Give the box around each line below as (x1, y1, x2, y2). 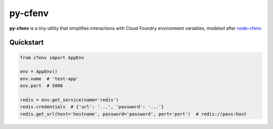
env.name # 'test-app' (20, 76, 79, 82)
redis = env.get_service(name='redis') (20, 97, 119, 103)
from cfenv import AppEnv (20, 54, 84, 60)
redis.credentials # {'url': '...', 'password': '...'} (20, 104, 164, 110)
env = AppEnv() (20, 69, 58, 75)
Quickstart (9, 38, 44, 47)
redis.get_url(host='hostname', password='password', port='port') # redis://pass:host (20, 111, 247, 117)
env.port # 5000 (20, 83, 63, 89)
